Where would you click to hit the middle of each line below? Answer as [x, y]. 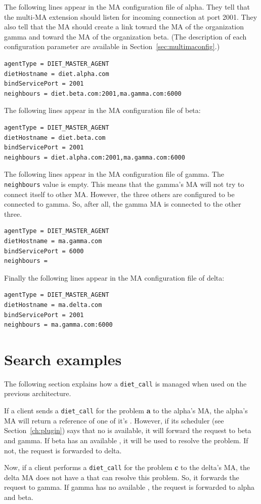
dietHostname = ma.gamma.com [53, 241]
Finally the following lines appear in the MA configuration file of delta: [114, 277]
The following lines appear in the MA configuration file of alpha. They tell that [127, 7]
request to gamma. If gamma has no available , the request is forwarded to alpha [129, 487]
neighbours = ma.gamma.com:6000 [58, 325]
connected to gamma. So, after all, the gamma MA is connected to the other [123, 204]
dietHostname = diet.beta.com [55, 138]
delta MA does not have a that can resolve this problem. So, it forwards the [122, 477]
